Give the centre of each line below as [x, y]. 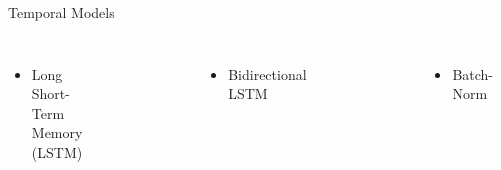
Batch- [473, 73]
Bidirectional [267, 73]
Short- [50, 93]
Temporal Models [61, 12]
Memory [57, 132]
